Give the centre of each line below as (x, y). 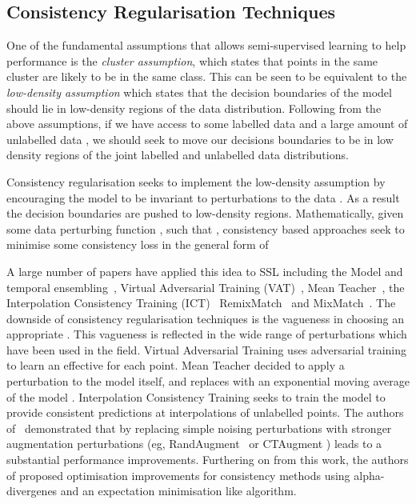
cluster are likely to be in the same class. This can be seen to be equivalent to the (207, 76)
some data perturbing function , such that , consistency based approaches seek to (206, 228)
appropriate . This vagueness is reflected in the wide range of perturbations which (207, 334)
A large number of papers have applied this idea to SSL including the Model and (205, 271)
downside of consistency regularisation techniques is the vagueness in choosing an (205, 318)
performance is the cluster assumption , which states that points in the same (192, 60)
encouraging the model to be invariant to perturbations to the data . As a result (203, 197)
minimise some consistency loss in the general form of (138, 244)
